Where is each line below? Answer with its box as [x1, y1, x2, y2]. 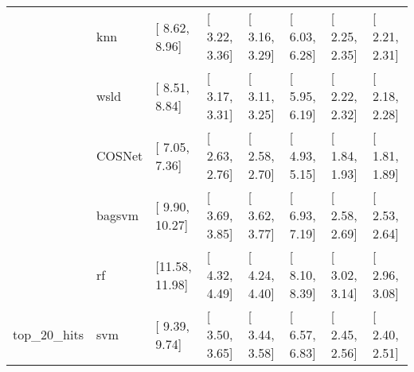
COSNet [96, 146, 143, 165]
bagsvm [96, 206, 139, 224]
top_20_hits [13, 325, 84, 343]
